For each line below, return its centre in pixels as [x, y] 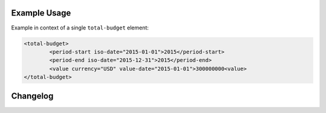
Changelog [32, 96]
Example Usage [41, 13]
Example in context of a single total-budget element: [80, 28]
